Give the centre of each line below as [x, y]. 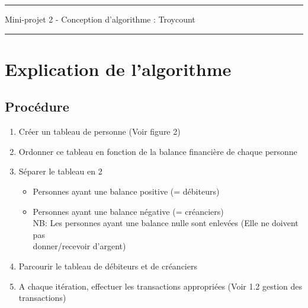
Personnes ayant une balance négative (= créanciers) [128, 211]
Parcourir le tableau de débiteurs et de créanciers [108, 266]
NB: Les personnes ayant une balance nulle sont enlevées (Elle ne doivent [166, 223]
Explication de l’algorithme [118, 69]
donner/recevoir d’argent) [79, 246]
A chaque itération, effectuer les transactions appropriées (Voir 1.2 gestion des [161, 286]
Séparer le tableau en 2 [60, 171]
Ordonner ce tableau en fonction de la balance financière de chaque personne [158, 151]
